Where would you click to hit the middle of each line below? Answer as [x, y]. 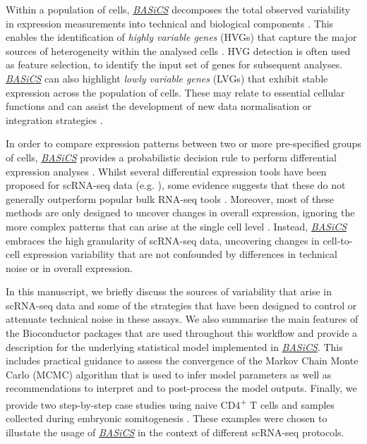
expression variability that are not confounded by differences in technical [180, 254]
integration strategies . [54, 119]
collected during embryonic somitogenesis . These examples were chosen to [167, 418]
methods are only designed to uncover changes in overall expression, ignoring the [180, 212]
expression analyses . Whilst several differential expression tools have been [166, 171]
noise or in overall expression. [70, 267]
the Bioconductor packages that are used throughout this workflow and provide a [182, 333]
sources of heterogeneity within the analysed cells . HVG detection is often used [178, 50]
